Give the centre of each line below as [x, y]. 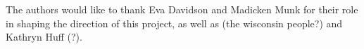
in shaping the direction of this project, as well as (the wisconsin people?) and [174, 23]
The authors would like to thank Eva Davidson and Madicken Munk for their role [182, 9]
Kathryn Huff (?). [44, 37]
